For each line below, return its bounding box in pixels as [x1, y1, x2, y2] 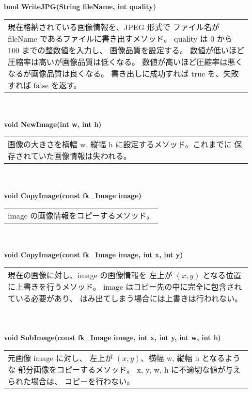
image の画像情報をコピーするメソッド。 [8, 210, 154, 221]
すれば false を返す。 [8, 79, 81, 91]
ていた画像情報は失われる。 [31, 150, 131, 162]
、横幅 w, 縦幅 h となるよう [141, 352, 241, 363]
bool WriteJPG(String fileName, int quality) [4, 1, 156, 11]
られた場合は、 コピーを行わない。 [8, 375, 135, 387]
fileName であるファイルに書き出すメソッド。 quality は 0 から [8, 32, 233, 44]
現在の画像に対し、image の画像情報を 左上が [8, 269, 173, 281]
